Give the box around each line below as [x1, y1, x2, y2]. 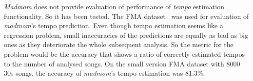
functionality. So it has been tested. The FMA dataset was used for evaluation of [4, 11, 249, 21]
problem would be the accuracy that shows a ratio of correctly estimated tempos [4, 49, 245, 59]
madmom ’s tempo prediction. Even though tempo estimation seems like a [4, 20, 223, 31]
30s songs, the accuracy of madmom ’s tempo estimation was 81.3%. [4, 68, 205, 78]
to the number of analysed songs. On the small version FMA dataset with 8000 [4, 58, 240, 68]
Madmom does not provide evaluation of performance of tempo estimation [4, 1, 224, 11]
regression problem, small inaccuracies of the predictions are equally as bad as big [4, 30, 249, 40]
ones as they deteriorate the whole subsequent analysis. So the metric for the [4, 39, 234, 49]
